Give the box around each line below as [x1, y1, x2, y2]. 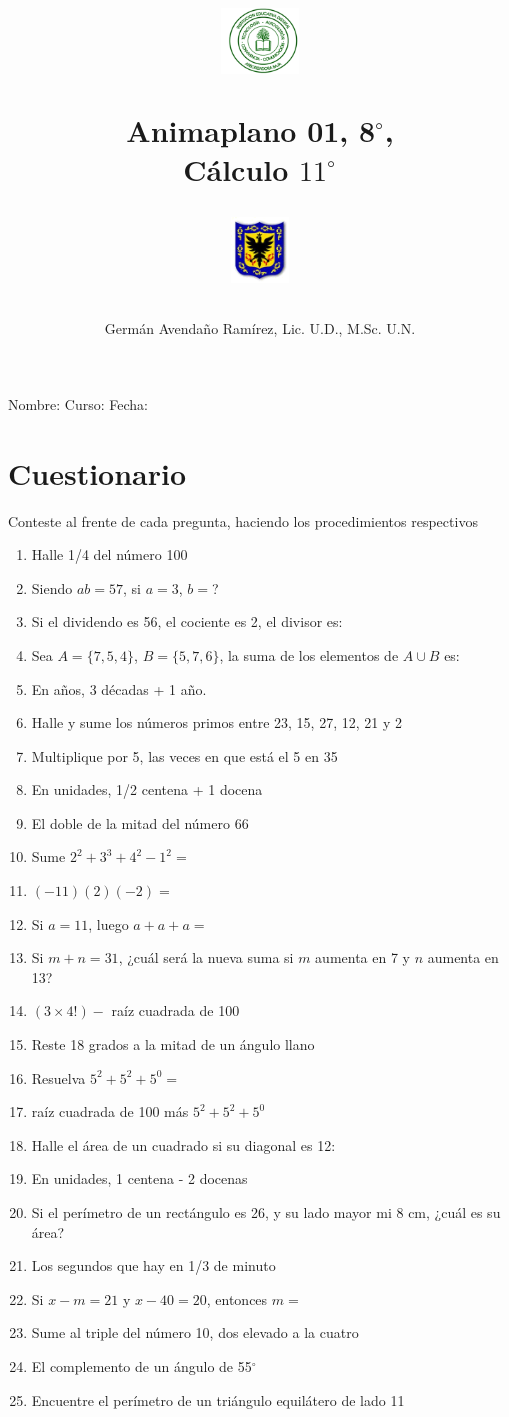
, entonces [206, 1288, 268, 1309]
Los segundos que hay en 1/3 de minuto [31, 1255, 276, 1276]
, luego [88, 913, 129, 934]
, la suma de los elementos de [219, 644, 399, 665]
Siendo [31, 577, 73, 598]
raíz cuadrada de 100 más [31, 1101, 189, 1122]
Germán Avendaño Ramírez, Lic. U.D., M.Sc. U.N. [104, 318, 416, 339]
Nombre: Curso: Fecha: [8, 393, 148, 414]
